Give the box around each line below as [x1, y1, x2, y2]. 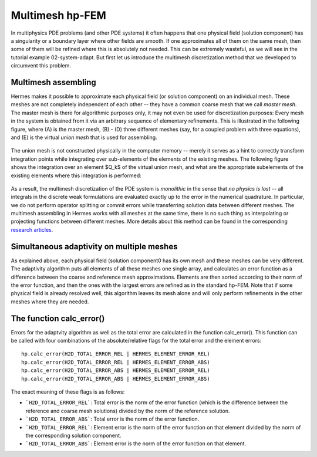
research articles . [11, 226, 53, 233]
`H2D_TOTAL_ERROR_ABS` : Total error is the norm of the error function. [25, 415, 200, 422]
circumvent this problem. [11, 62, 72, 69]
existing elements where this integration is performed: [11, 172, 142, 179]
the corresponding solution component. [25, 432, 122, 439]
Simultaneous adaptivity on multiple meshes [11, 241, 178, 252]
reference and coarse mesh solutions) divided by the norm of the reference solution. [25, 407, 230, 414]
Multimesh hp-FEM [11, 9, 107, 22]
